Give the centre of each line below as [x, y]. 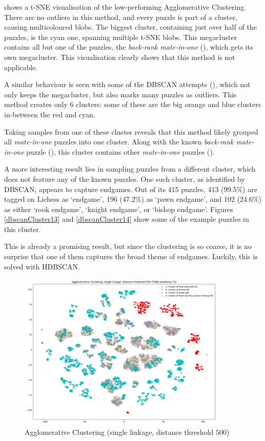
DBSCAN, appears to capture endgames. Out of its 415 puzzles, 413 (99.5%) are [131, 189]
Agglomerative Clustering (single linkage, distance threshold [119, 432]
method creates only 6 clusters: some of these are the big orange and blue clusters [133, 104]
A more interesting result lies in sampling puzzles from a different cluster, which [130, 169]
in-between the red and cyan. [50, 114]
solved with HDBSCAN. [42, 266]
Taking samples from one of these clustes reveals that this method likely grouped [131, 131]
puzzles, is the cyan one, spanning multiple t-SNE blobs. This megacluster [121, 37]
